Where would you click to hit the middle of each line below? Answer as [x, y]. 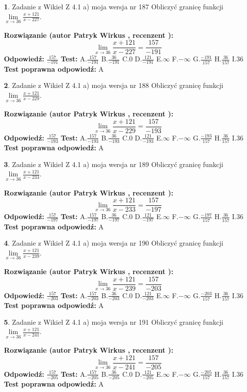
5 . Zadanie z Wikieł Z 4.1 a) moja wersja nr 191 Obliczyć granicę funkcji [114, 322]
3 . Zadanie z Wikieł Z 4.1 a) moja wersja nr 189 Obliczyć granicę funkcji [114, 164]
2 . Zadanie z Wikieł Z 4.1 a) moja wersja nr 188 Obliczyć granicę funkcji [114, 85]
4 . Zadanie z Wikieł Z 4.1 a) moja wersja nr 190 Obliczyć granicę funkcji [114, 243]
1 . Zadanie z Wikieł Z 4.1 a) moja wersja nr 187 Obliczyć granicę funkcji [114, 6]
